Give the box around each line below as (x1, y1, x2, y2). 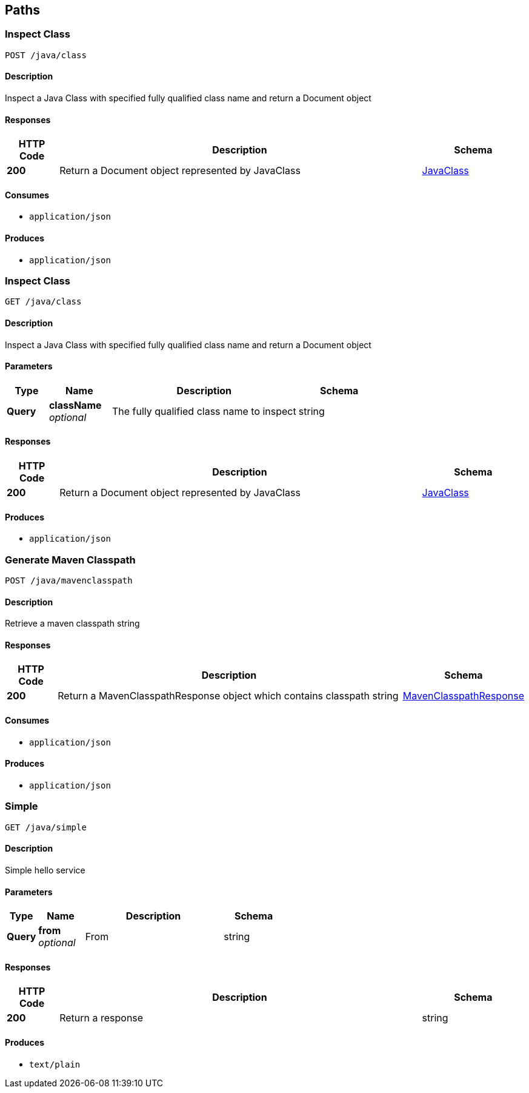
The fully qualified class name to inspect (111, 405, 296, 417)
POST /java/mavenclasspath (5, 576, 133, 586)
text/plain (29, 1059, 81, 1069)
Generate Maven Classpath (5, 553, 136, 566)
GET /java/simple (5, 822, 87, 832)
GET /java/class (5, 297, 82, 307)
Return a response (59, 1012, 144, 1024)
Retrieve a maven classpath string (5, 618, 140, 629)
